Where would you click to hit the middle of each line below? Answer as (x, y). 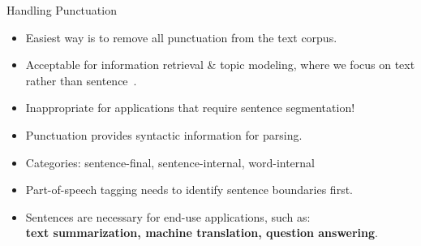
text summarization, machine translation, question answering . (202, 233)
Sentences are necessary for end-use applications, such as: (168, 216)
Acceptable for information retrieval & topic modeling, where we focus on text (220, 65)
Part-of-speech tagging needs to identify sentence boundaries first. (189, 190)
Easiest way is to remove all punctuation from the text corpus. (181, 37)
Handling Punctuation (62, 10)
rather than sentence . (81, 80)
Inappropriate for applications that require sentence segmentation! (190, 108)
